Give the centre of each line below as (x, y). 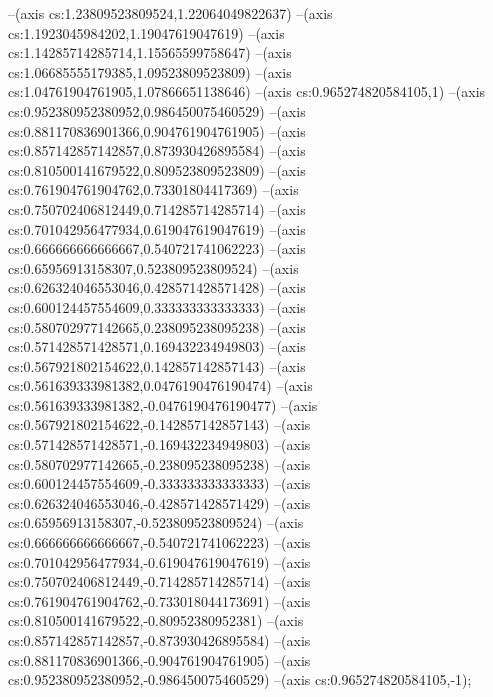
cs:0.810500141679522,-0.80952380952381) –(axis (156, 620)
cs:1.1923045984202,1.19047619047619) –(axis (146, 32)
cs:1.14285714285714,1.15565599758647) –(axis (150, 52)
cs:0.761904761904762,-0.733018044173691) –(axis (159, 600)
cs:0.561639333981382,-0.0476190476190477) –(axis (163, 404)
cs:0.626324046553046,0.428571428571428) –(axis (157, 287)
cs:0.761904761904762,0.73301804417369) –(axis (153, 189)
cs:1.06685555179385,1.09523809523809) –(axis (150, 71)
